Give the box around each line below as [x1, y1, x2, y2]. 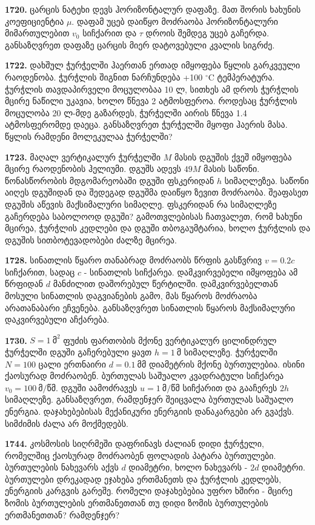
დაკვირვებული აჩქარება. [5, 313, 110, 326]
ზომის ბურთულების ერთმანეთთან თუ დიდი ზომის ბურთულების [5, 497, 268, 509]
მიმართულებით [5, 27, 70, 39]
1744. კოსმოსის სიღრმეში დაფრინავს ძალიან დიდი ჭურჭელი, [5, 437, 264, 450]
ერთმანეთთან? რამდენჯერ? [5, 508, 120, 521]
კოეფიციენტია [5, 15, 64, 27]
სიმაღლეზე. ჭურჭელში [184, 345, 277, 358]
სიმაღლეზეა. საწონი [224, 174, 309, 187]
